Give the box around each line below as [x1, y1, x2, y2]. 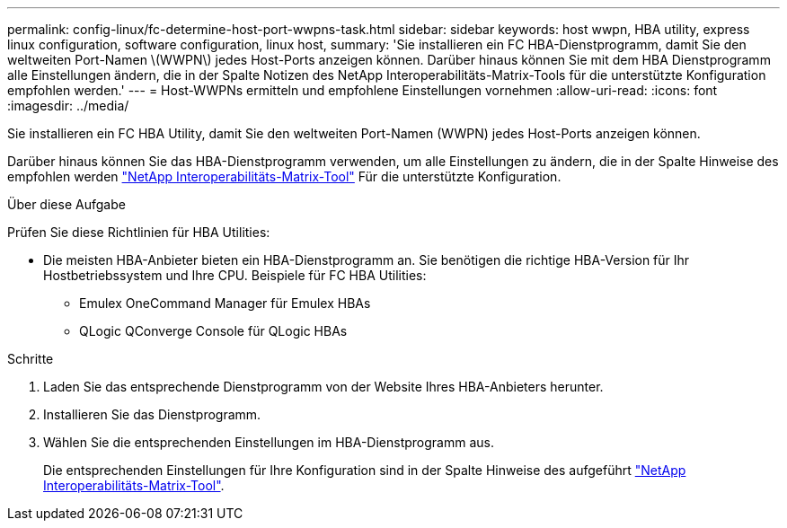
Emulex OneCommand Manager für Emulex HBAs [79, 295, 371, 311]
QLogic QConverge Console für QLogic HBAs [79, 323, 348, 339]
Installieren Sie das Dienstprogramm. [43, 407, 261, 422]
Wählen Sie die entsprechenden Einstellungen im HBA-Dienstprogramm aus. [43, 435, 495, 450]
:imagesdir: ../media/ [7, 98, 129, 113]
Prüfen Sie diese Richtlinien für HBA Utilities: [7, 224, 270, 240]
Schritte [7, 351, 54, 366]
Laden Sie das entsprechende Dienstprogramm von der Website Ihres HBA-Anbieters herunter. [43, 379, 604, 394]
